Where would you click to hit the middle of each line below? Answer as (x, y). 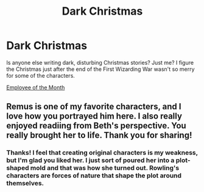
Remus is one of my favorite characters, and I (94, 107)
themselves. (25, 183)
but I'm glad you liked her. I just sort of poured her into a (90, 160)
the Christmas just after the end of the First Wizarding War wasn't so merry (100, 69)
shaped (18, 168)
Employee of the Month (36, 87)
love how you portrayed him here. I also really (94, 116)
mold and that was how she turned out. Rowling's (105, 168)
